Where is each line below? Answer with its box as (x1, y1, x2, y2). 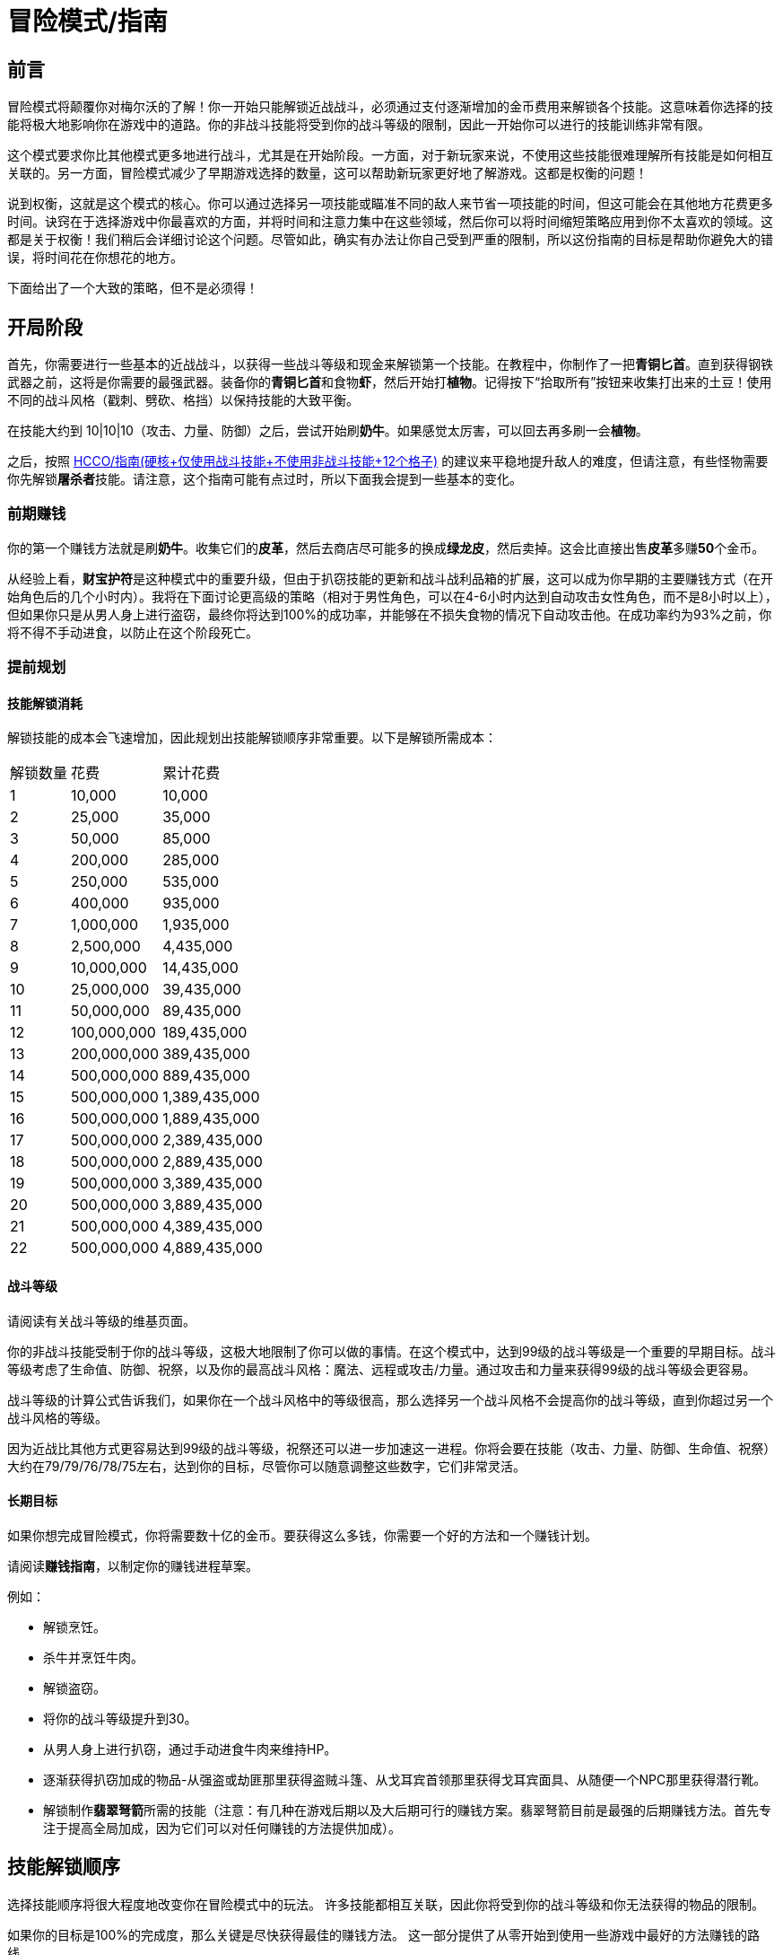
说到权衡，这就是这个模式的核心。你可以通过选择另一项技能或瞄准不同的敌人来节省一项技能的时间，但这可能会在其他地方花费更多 (7, 196, 773, 212)
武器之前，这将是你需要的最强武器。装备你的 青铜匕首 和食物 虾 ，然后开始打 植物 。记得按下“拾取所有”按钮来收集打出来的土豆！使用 (7, 374, 772, 390)
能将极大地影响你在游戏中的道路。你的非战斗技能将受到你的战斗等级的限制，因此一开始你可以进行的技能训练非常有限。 (7, 117, 710, 133)
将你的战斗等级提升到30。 (43, 1710, 197, 1726)
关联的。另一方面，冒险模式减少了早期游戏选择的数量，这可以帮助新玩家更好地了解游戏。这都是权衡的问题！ (7, 165, 648, 181)
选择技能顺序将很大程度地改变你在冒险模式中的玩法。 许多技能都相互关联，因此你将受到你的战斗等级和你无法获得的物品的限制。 (7, 1896, 764, 1912)
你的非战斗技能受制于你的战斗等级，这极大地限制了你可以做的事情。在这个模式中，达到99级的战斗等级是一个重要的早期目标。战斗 (7, 1343, 777, 1359)
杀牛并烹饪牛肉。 (43, 1649, 144, 1665)
